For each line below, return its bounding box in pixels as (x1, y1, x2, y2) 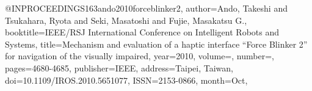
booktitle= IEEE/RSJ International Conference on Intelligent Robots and (5, 26, 279, 38)
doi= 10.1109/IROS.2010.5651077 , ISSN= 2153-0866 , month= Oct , (5, 73, 248, 86)
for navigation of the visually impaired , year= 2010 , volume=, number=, (5, 49, 274, 62)
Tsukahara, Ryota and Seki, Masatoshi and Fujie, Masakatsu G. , (5, 13, 247, 26)
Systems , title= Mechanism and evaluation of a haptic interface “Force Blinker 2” (5, 37, 308, 50)
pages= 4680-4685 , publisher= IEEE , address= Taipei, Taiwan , (5, 61, 234, 74)
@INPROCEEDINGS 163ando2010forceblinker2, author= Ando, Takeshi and (5, 2, 288, 14)
